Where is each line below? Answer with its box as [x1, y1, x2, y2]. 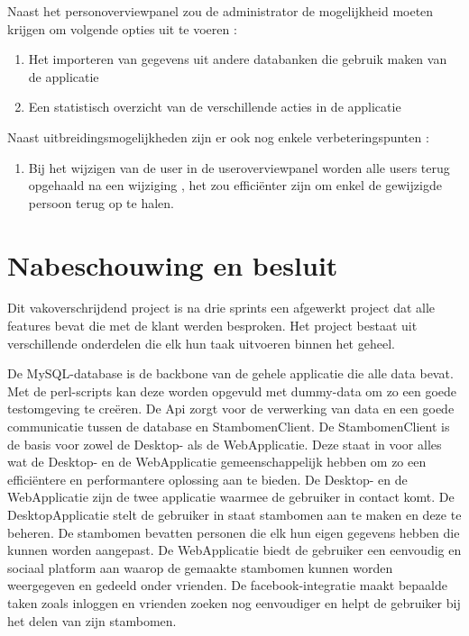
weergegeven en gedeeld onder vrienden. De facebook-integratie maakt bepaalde [7, 576, 447, 595]
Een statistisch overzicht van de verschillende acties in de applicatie [28, 97, 401, 116]
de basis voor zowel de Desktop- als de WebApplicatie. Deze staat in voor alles [7, 434, 442, 453]
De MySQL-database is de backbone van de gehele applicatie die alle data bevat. [7, 364, 454, 383]
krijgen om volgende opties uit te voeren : [7, 19, 237, 38]
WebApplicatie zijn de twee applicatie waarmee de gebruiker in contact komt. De [7, 487, 455, 506]
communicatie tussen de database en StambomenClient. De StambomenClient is [7, 417, 450, 436]
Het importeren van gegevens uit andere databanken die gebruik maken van [28, 50, 447, 68]
